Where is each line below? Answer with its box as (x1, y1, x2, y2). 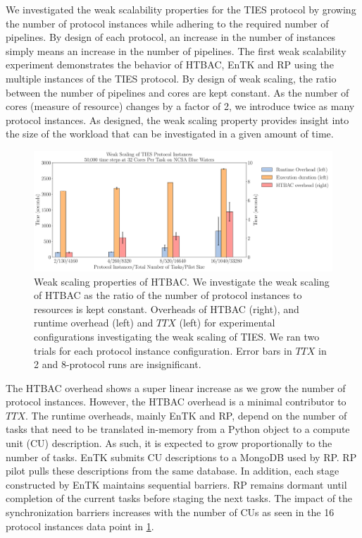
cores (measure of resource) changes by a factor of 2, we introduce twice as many (6, 99, 355, 114)
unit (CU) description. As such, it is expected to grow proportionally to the (6, 436, 332, 451)
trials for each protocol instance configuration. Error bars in (34, 343, 292, 357)
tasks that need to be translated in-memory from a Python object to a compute (6, 422, 350, 436)
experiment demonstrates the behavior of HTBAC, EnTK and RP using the (6, 57, 334, 72)
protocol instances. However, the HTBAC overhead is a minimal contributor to (6, 394, 347, 409)
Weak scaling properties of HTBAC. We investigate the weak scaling (34, 274, 330, 288)
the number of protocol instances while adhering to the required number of (6, 16, 329, 30)
